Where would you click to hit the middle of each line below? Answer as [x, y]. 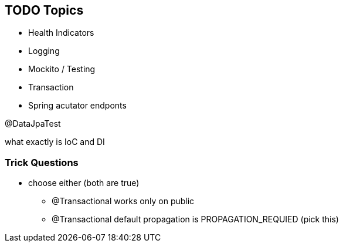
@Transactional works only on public [123, 201]
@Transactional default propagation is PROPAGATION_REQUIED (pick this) [195, 219]
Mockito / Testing [62, 69]
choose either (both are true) [84, 183]
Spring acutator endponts [77, 106]
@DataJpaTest [33, 124]
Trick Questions [42, 162]
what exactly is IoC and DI [55, 142]
